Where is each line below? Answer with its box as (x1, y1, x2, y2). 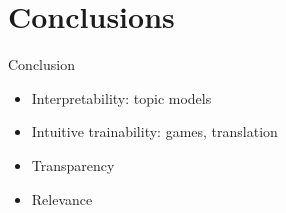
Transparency (31, 154, 115, 175)
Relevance (31, 188, 93, 209)
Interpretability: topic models (31, 87, 212, 108)
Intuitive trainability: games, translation (31, 121, 278, 142)
